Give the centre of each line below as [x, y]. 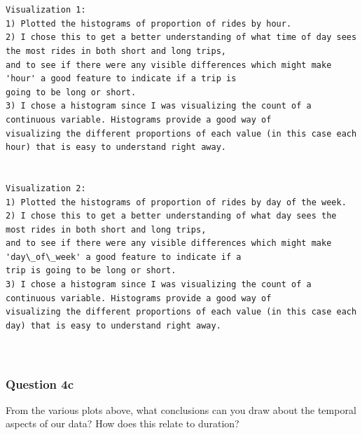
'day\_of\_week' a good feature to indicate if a [124, 257]
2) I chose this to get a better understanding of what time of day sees [181, 37]
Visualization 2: [46, 188]
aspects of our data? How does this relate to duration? [123, 423]
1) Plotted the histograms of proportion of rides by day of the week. [176, 202]
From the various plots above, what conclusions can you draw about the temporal [181, 409]
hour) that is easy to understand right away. [116, 147]
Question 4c [40, 384]
